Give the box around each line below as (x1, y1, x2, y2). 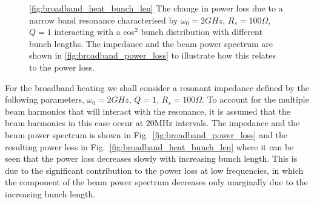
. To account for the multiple (202, 93, 309, 106)
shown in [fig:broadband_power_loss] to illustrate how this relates (29, 49, 276, 62)
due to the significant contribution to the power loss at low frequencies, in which (5, 164, 304, 176)
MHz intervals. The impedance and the (154, 116, 300, 129)
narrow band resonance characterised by (29, 13, 178, 26)
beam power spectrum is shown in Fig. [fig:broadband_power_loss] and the (5, 128, 287, 141)
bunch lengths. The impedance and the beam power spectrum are (29, 37, 273, 49)
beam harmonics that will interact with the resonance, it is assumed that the (5, 104, 291, 117)
